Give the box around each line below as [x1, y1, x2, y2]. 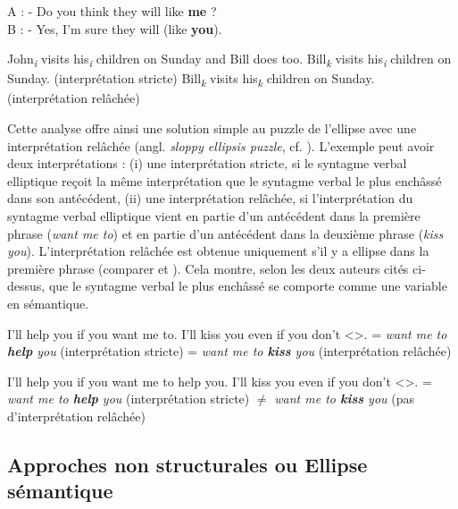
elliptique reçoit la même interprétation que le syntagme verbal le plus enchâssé [7, 171, 442, 190]
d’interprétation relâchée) [7, 406, 146, 425]
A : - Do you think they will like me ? [7, 2, 217, 20]
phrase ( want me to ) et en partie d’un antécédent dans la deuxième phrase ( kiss [7, 224, 444, 242]
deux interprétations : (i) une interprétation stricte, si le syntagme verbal [7, 154, 407, 173]
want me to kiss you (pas [274, 389, 414, 408]
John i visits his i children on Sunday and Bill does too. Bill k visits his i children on [7, 49, 452, 70]
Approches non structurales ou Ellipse [7, 450, 368, 478]
